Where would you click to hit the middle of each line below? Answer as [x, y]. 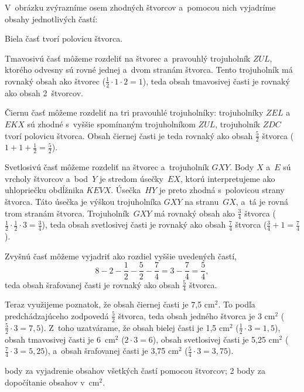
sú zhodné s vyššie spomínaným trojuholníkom [111, 124]
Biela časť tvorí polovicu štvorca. [64, 38]
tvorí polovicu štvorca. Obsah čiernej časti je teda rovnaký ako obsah [129, 135]
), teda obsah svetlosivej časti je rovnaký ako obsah [134, 224]
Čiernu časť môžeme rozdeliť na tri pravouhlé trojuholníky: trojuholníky [134, 112]
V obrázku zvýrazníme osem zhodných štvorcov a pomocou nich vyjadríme [140, 7]
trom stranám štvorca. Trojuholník [67, 213]
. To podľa [237, 304]
